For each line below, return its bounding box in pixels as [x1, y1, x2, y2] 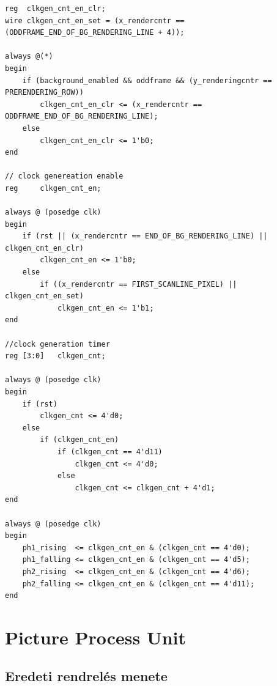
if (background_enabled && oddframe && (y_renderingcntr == [22, 76, 272, 85]
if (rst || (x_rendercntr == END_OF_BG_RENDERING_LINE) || [22, 232, 268, 241]
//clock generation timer [5, 339, 110, 349]
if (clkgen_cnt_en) [40, 435, 119, 444]
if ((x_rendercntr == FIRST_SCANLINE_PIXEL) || [40, 279, 237, 289]
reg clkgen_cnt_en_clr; [5, 4, 106, 13]
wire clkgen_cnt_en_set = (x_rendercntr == [5, 16, 185, 25]
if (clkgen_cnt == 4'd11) [57, 447, 163, 456]
